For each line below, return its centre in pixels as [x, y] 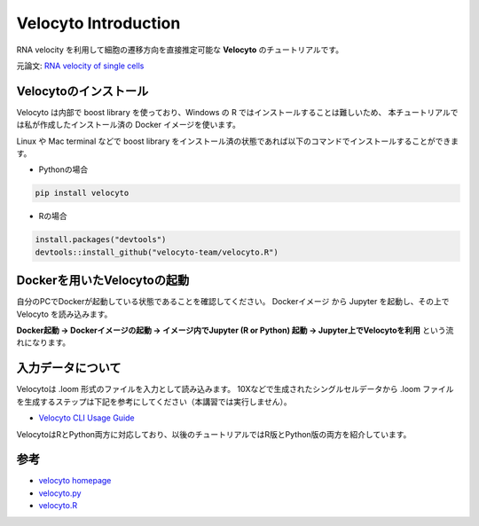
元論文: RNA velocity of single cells [80, 66]
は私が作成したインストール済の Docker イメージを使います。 [129, 125]
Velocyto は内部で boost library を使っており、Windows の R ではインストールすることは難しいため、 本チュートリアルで [237, 112]
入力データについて [69, 368]
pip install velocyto [82, 193]
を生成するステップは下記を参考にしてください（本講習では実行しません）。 [154, 401]
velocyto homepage [75, 481]
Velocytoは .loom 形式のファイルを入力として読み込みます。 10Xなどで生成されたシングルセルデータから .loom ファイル [235, 389]
